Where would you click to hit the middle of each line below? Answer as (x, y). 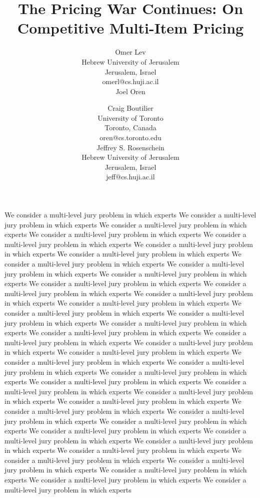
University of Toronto (130, 117)
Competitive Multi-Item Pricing (130, 28)
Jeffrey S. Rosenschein (130, 147)
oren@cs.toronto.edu (130, 138)
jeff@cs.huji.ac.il (130, 177)
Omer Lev (130, 52)
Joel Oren (130, 91)
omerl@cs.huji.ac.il (130, 81)
